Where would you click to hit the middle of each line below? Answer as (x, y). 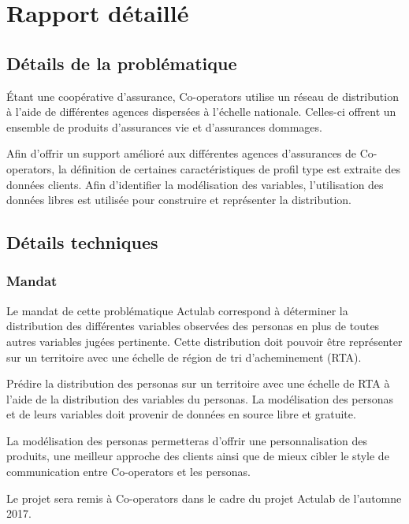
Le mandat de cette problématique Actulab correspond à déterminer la (177, 310)
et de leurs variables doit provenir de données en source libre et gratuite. (181, 414)
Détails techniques (82, 242)
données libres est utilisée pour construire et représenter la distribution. (179, 200)
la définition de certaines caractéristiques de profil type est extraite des (229, 168)
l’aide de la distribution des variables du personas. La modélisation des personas (200, 398)
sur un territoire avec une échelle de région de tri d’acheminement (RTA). (184, 357)
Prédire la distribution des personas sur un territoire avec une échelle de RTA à (198, 383)
